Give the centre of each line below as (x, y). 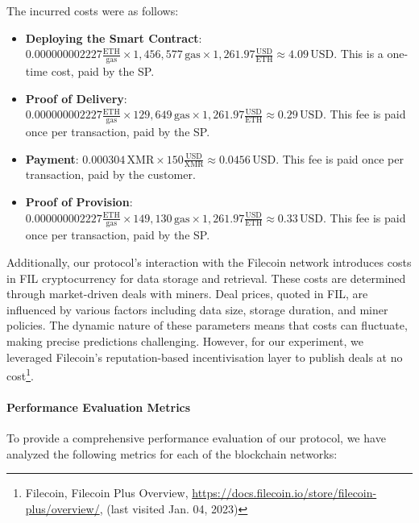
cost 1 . (20, 374)
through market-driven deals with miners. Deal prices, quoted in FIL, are (187, 294)
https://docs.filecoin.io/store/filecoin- (284, 493)
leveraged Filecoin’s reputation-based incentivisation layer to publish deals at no (205, 357)
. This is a (359, 54)
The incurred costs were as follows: (93, 10)
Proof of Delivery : (76, 98)
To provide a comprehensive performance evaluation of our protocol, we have (196, 438)
